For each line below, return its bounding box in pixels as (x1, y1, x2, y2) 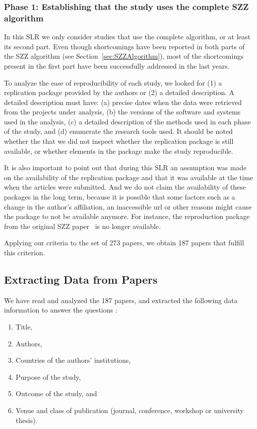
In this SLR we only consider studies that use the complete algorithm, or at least (4, 31, 251, 42)
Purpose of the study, (15, 371, 81, 382)
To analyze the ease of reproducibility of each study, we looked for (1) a (4, 77, 222, 88)
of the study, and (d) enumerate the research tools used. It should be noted (4, 126, 233, 136)
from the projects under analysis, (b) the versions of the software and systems (4, 107, 241, 117)
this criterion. (4, 247, 45, 258)
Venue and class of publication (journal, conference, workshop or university (15, 405, 244, 415)
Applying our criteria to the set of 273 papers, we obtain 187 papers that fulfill (4, 237, 244, 248)
